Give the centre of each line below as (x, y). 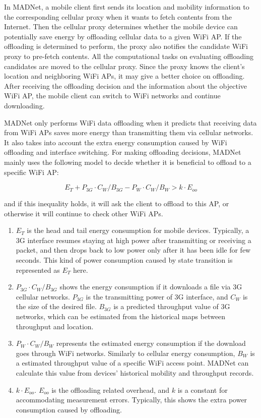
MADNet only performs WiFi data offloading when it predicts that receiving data (130, 122)
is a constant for (203, 390)
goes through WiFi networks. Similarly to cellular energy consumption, (125, 353)
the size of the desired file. (56, 306)
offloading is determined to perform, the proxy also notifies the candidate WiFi (126, 46)
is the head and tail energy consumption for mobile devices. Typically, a (138, 230)
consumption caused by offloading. (69, 409)
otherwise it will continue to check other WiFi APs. (84, 213)
